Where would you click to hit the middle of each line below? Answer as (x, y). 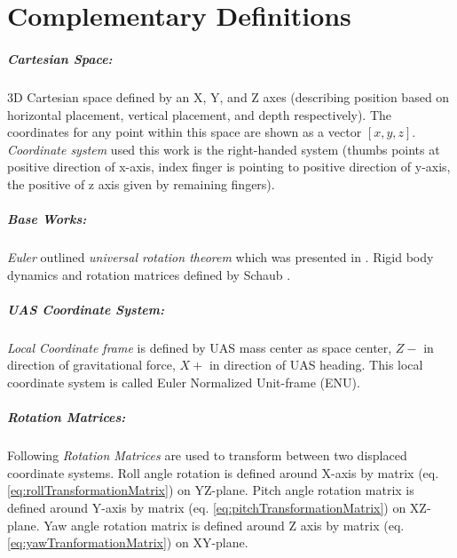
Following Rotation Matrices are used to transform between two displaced (207, 455)
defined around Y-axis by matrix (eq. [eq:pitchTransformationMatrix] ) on (207, 507)
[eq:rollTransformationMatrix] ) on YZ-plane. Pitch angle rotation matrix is (211, 490)
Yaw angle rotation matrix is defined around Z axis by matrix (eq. (224, 525)
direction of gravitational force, (91, 365)
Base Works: (47, 219)
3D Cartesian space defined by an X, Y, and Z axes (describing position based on (228, 96)
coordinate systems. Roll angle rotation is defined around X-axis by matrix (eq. (223, 472)
